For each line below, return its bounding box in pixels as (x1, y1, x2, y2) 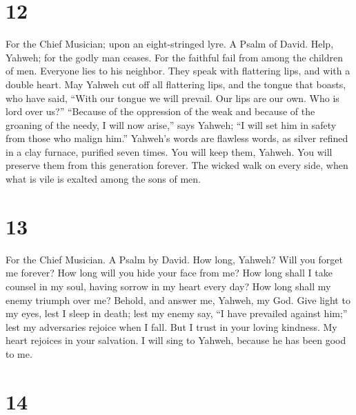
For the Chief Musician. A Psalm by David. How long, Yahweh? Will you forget (6, 252, 343, 266)
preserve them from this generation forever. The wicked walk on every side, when (6, 158, 348, 172)
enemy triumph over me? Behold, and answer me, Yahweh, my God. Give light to (6, 292, 350, 307)
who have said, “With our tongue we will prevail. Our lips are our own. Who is (6, 90, 339, 105)
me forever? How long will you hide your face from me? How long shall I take (6, 265, 333, 280)
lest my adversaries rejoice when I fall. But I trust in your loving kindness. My (6, 319, 337, 334)
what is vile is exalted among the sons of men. (6, 172, 201, 186)
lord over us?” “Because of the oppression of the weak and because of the (6, 104, 315, 119)
